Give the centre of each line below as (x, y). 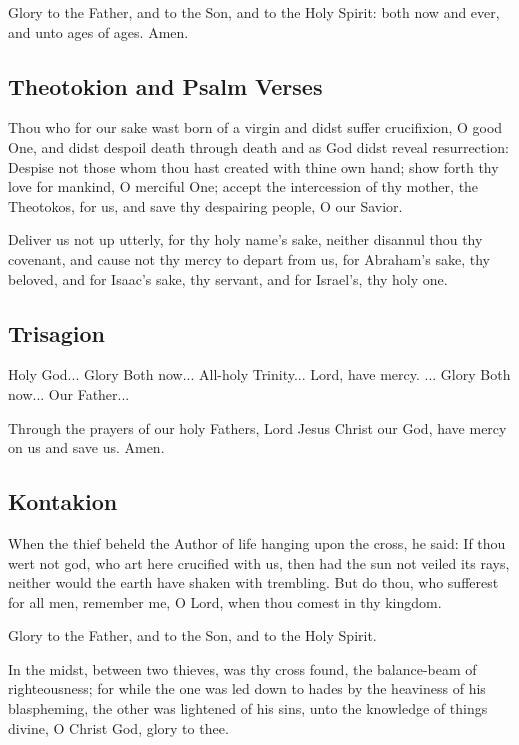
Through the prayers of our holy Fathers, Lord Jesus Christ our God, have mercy (257, 427)
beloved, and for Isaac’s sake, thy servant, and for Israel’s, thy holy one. (228, 278)
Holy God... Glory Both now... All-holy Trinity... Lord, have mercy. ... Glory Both (259, 374)
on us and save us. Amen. (86, 447)
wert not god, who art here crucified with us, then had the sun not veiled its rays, (259, 562)
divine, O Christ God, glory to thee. (118, 727)
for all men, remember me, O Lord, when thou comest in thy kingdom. (225, 601)
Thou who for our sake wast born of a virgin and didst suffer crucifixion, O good (255, 127)
